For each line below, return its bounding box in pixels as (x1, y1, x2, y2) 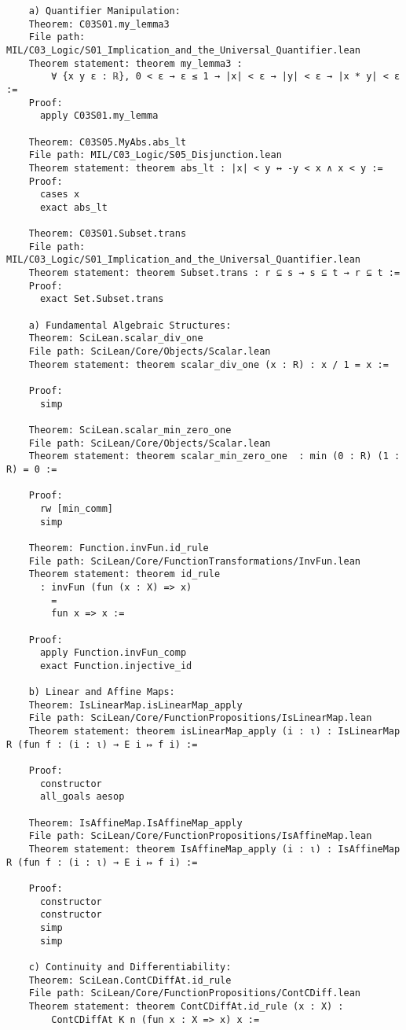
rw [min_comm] (39, 502, 114, 514)
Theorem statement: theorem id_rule (28, 568, 221, 580)
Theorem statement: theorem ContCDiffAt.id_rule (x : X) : (28, 1000, 344, 1012)
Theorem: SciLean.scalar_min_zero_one (28, 425, 232, 436)
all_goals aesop (39, 791, 125, 803)
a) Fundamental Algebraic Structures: (28, 319, 232, 331)
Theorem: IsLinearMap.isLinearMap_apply (28, 699, 243, 711)
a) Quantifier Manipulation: (28, 6, 181, 17)
